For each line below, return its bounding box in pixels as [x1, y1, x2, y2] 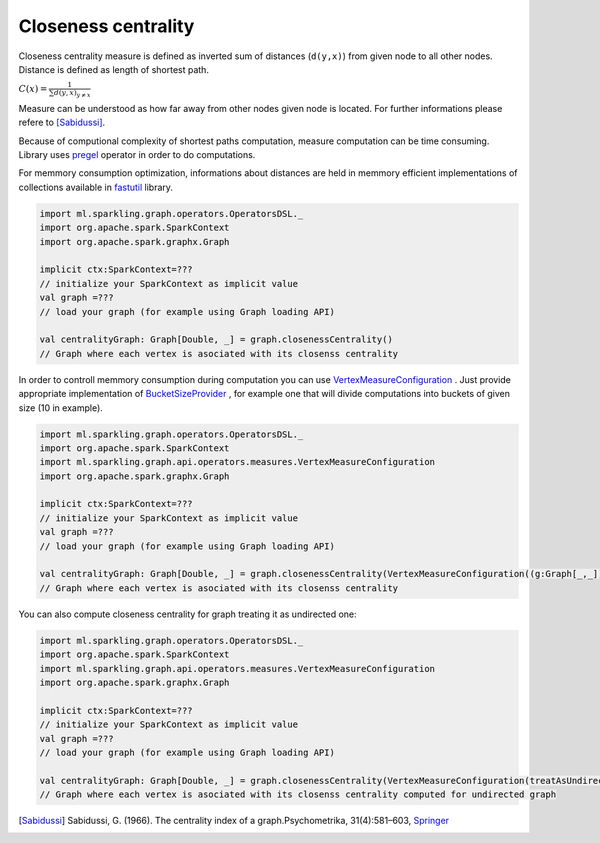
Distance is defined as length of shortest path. [18, 63, 210, 75]
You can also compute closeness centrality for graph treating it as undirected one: [18, 608, 357, 620]
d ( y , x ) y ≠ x [53, 88, 91, 99]
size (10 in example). [18, 401, 104, 414]
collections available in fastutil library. [18, 181, 174, 193]
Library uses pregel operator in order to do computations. [18, 149, 256, 161]
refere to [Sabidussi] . [18, 116, 106, 129]
